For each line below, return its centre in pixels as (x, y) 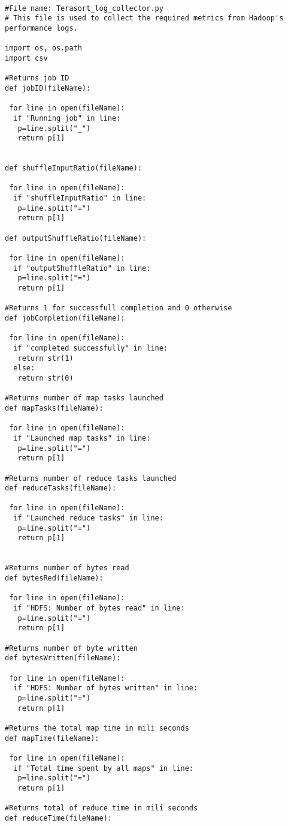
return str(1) (46, 358)
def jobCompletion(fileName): (65, 318)
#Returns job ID (37, 78)
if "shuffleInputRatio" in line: (80, 198)
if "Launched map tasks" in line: (82, 438)
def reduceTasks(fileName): (61, 488)
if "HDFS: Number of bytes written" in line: (106, 688)
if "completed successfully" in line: (91, 348)
